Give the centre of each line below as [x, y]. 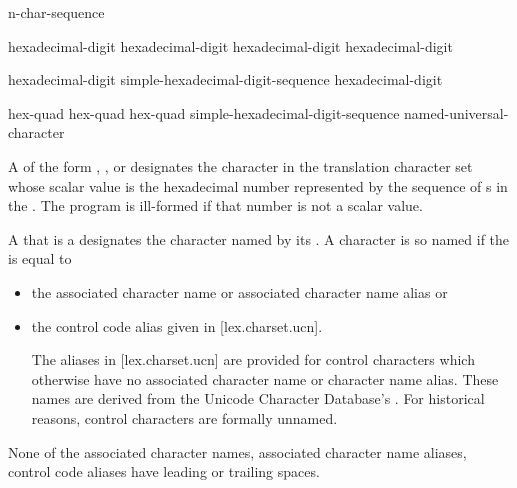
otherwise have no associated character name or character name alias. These [265, 378]
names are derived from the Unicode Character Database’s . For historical [258, 398]
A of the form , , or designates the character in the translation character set [240, 165]
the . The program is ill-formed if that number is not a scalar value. [215, 205]
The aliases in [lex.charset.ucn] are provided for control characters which [253, 359]
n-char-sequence [56, 12]
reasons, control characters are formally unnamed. [184, 417]
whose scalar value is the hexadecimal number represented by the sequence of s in [258, 185]
